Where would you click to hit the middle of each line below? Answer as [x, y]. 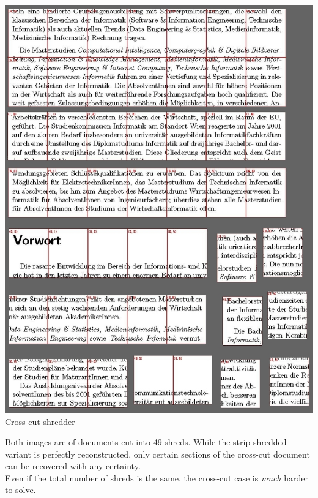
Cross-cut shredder [40, 421]
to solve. [20, 490]
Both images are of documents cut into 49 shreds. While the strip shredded [146, 442]
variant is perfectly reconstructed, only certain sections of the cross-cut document [157, 454]
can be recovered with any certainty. [73, 466]
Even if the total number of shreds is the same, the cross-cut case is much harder [157, 477]
